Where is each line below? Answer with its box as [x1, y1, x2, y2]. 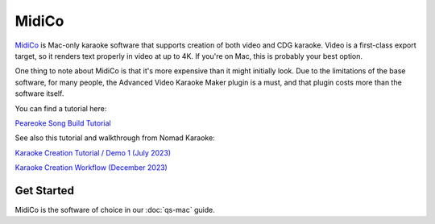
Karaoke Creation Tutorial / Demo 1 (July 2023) [14, 147, 172, 157]
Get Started [14, 184, 74, 197]
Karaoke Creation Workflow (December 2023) [14, 163, 168, 172]
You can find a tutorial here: [14, 103, 107, 113]
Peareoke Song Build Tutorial [14, 118, 112, 128]
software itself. [14, 89, 64, 98]
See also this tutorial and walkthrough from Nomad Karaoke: [14, 133, 215, 143]
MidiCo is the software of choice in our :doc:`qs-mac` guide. [14, 205, 215, 214]
